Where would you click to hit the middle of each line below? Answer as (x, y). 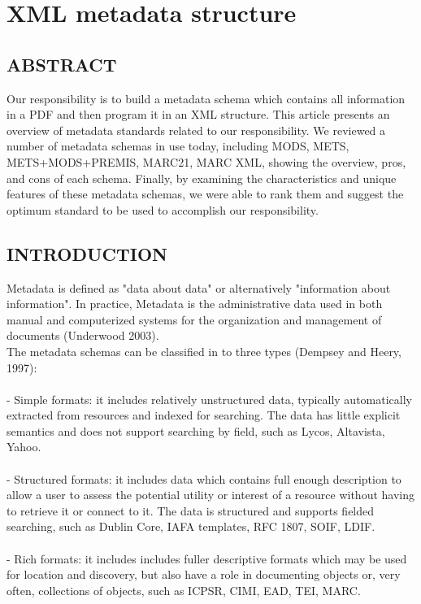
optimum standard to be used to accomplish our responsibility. (163, 209)
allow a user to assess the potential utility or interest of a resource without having (210, 495)
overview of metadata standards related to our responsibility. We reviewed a (196, 130)
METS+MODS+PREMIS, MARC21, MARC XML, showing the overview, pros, (206, 161)
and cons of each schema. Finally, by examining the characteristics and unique (202, 178)
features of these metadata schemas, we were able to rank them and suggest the (205, 194)
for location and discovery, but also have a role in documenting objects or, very (204, 574)
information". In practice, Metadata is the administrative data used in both (195, 304)
